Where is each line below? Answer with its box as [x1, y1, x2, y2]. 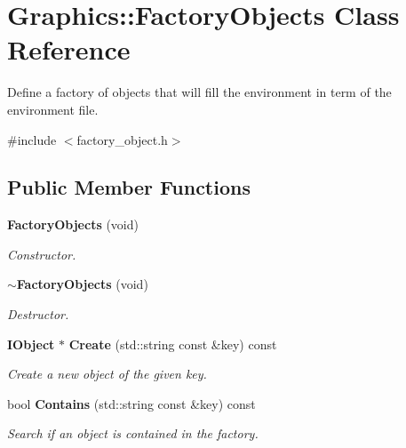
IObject [7, 334, 55, 353]
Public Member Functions [7, 173, 251, 201]
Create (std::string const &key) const [68, 334, 277, 353]
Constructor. [7, 244, 76, 263]
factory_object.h [76, 130, 168, 148]
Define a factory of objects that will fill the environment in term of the [7, 83, 392, 101]
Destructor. [7, 305, 69, 324]
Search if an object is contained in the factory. [7, 424, 259, 443]
